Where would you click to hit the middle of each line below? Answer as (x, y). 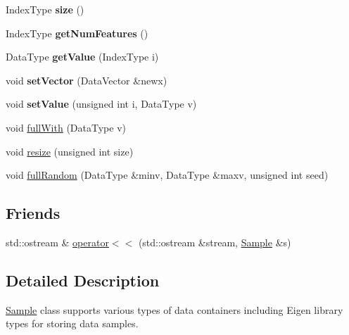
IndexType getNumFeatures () (77, 33)
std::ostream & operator (57, 242)
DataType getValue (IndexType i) (82, 57)
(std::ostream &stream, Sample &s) (215, 242)
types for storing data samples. (72, 323)
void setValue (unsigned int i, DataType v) (101, 104)
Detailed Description (83, 280)
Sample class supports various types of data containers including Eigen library (174, 309)
